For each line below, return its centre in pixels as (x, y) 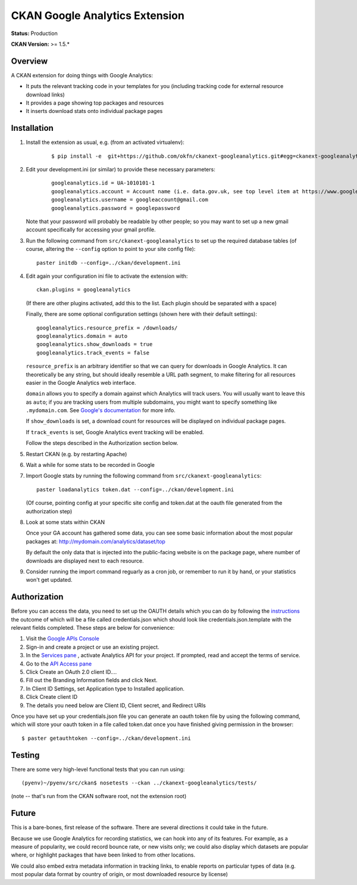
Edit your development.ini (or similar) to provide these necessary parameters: (120, 170)
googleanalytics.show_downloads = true (95, 344)
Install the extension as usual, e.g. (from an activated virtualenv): (105, 142)
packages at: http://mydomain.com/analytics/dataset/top (96, 541)
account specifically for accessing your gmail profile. (91, 230)
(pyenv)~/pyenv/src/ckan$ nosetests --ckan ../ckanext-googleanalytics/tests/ (139, 783)
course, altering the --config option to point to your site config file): (111, 249)
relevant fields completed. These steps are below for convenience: (93, 628)
